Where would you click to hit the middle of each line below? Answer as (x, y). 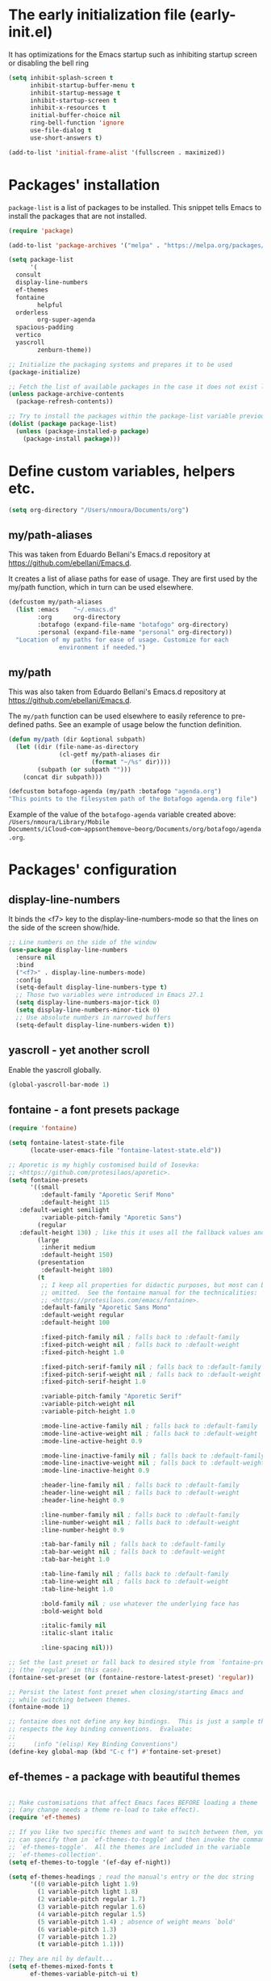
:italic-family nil (73, 1626)
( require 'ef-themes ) (45, 1818)
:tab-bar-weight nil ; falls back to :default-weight (133, 1552)
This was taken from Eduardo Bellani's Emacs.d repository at (109, 554)
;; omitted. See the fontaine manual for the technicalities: (149, 1293)
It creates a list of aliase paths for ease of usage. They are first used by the (133, 578)
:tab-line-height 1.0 (77, 1589)
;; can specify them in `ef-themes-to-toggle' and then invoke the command (138, 1840)
